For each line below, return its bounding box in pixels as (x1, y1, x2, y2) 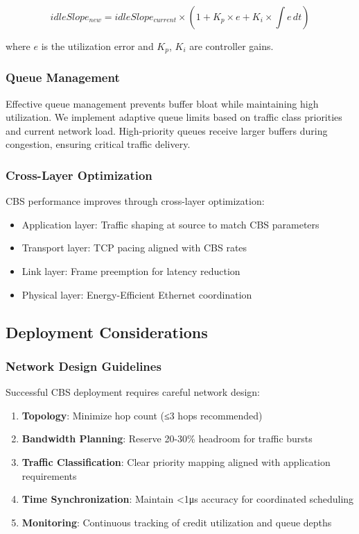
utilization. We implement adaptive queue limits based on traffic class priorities (6, 110, 342, 124)
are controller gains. (189, 39, 274, 53)
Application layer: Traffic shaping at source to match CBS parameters (21, 217, 319, 231)
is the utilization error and (41, 39, 154, 53)
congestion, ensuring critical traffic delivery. (6, 137, 191, 151)
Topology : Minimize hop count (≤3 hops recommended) (21, 408, 263, 422)
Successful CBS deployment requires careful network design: (6, 385, 260, 399)
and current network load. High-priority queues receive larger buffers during (6, 123, 328, 137)
